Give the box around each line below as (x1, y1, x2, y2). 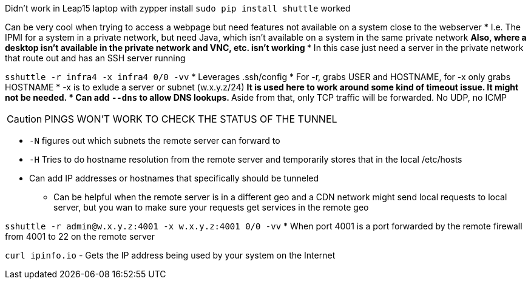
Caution (7, 113, 42, 125)
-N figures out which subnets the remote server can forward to (29, 135, 280, 146)
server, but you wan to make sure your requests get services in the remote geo (53, 202, 369, 212)
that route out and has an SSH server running (5, 53, 186, 63)
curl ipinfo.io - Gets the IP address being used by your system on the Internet (5, 250, 336, 260)
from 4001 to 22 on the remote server (5, 231, 155, 242)
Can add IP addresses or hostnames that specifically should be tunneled (29, 173, 319, 183)
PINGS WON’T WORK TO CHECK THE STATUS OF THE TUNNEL (44, 113, 337, 125)
